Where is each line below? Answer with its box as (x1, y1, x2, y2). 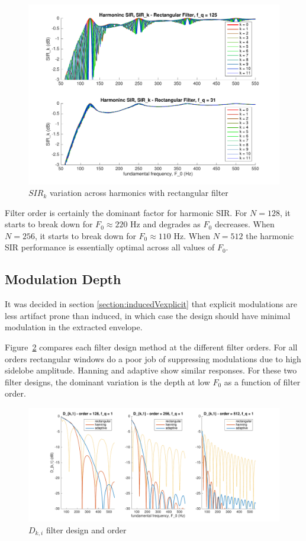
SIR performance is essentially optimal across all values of (5, 241, 215, 253)
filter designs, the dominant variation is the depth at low (5, 375, 210, 388)
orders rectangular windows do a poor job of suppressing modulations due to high (5, 352, 301, 365)
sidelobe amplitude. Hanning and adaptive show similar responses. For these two (5, 364, 297, 376)
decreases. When (214, 218, 275, 230)
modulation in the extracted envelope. (5, 321, 143, 333)
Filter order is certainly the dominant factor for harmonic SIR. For (5, 206, 247, 218)
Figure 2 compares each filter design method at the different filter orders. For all (5, 341, 298, 353)
